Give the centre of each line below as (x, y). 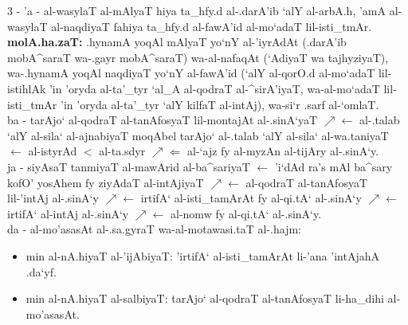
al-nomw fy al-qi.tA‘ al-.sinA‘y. (246, 213)
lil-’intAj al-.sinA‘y (53, 198)
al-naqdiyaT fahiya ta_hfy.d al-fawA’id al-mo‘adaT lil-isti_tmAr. (212, 26)
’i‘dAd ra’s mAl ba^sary (333, 166)
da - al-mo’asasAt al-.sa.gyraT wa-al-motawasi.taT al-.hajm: (154, 229)
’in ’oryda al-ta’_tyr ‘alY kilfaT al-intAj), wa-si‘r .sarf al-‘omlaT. (220, 104)
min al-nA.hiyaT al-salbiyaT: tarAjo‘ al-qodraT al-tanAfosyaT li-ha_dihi (205, 298)
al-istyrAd (53, 151)
